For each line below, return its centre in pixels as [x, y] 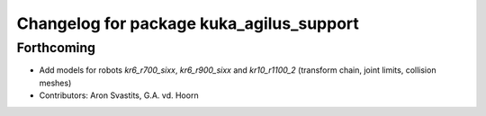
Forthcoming [56, 48]
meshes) [55, 83]
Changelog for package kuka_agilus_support [188, 23]
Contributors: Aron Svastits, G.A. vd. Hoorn [119, 95]
